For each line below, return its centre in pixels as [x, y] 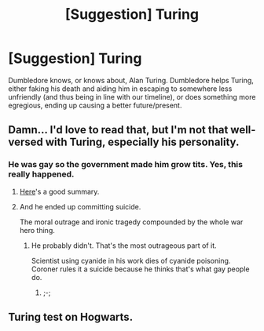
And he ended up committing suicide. [80, 206]
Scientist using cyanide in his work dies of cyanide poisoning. [131, 260]
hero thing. [37, 230]
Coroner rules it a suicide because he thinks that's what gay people [140, 269]
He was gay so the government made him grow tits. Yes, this [126, 165]
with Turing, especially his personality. [142, 142]
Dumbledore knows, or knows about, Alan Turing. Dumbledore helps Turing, [131, 80]
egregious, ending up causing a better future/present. [95, 105]
